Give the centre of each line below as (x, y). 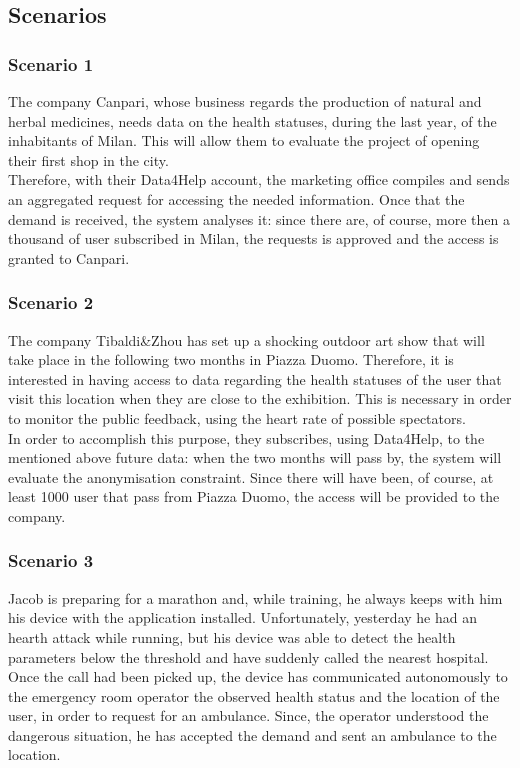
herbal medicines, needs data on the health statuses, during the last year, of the (252, 120)
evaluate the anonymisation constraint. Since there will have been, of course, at (251, 476)
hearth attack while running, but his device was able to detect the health (232, 636)
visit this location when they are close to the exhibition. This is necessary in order (260, 398)
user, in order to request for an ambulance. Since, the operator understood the (248, 715)
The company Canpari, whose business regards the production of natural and (245, 101)
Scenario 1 (51, 63)
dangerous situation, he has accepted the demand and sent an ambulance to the (252, 734)
